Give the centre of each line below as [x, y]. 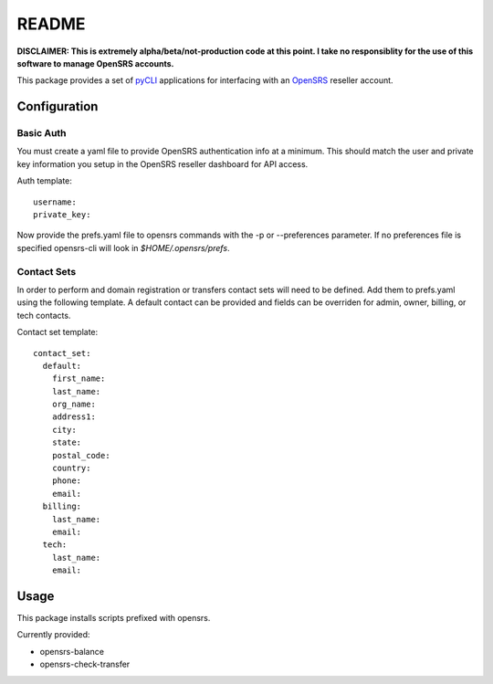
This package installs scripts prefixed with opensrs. [114, 618]
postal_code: [81, 455]
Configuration [58, 106]
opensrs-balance [72, 651]
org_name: [73, 405]
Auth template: [45, 181]
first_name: [79, 379]
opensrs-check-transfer [85, 664]
